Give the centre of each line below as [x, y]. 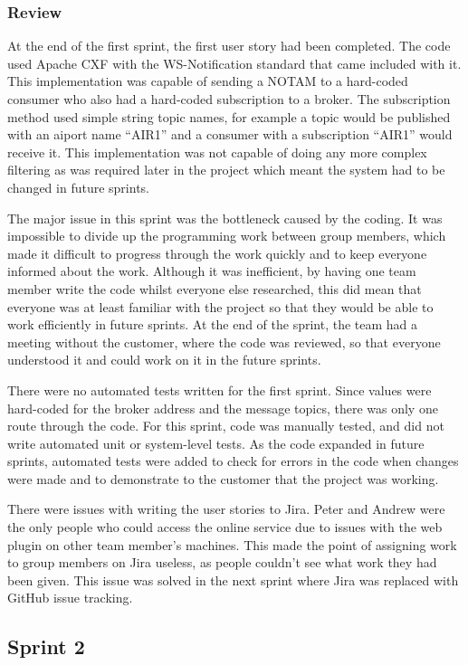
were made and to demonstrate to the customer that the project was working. [223, 478]
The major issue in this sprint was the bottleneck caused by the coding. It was [225, 218]
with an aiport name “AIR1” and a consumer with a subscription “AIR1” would [230, 134]
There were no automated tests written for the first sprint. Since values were [220, 389]
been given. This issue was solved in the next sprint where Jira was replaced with [233, 579]
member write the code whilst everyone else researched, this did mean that [215, 288]
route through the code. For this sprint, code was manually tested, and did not [226, 426]
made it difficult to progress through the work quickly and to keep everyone [217, 253]
